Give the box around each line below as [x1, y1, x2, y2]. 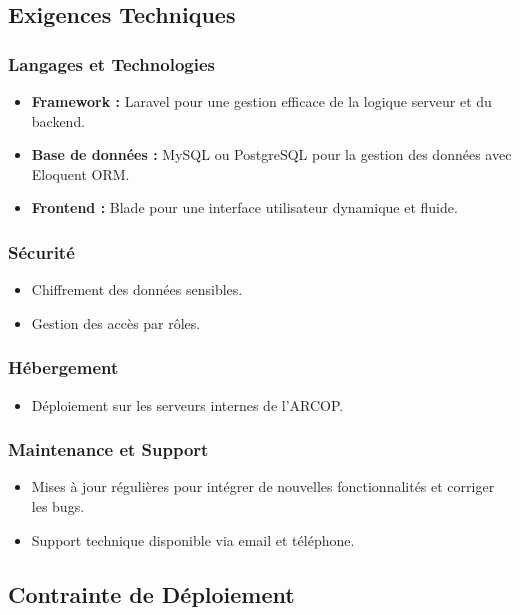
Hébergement [8, 355, 119, 380]
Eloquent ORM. [31, 163, 130, 184]
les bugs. [31, 496, 85, 516]
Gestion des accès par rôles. [31, 312, 201, 333]
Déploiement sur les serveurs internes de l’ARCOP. [31, 394, 344, 415]
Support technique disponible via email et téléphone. [31, 529, 355, 550]
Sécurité [8, 239, 75, 264]
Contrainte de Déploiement [8, 578, 295, 609]
